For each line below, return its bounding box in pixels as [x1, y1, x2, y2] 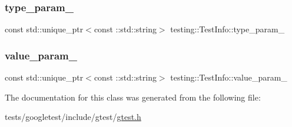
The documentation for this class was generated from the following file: [5, 91, 261, 103]
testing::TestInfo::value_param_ [170, 71, 287, 83]
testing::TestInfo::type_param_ [170, 23, 285, 35]
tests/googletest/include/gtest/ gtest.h [5, 111, 141, 123]
